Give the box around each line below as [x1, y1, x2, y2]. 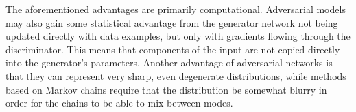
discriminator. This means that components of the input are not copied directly [5, 42, 340, 56]
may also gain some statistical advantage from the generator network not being [5, 15, 338, 29]
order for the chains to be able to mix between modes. [5, 96, 233, 110]
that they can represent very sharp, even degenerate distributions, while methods [5, 68, 346, 83]
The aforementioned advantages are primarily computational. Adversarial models [5, 2, 346, 16]
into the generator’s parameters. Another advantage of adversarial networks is [5, 55, 333, 70]
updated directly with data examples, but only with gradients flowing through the [5, 29, 351, 43]
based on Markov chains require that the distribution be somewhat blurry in [5, 82, 327, 96]
